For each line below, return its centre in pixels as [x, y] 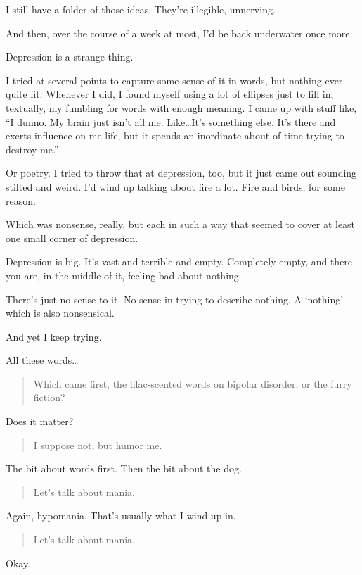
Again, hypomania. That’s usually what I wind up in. [121, 516]
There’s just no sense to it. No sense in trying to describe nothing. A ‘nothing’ [175, 299]
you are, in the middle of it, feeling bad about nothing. [124, 275]
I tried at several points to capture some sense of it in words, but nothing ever [174, 80]
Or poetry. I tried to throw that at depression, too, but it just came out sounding [181, 173]
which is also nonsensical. [60, 313]
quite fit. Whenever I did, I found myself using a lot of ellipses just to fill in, [170, 94]
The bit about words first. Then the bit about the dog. [124, 468]
